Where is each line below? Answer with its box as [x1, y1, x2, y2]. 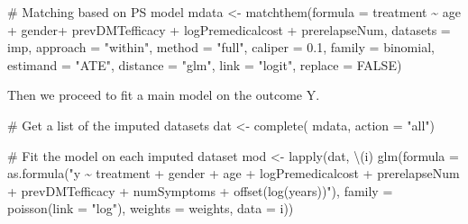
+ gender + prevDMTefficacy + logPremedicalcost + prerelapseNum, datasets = [7, 20, 451, 39]
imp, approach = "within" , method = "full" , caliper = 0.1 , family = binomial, [7, 38, 435, 57]
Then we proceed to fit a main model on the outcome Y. [7, 85, 320, 104]
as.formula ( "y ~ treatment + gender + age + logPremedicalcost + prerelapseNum [7, 164, 460, 183]
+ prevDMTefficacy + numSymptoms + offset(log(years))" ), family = [7, 181, 393, 200]
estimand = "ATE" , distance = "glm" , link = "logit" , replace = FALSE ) [7, 55, 402, 74]
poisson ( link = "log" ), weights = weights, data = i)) [7, 199, 294, 218]
